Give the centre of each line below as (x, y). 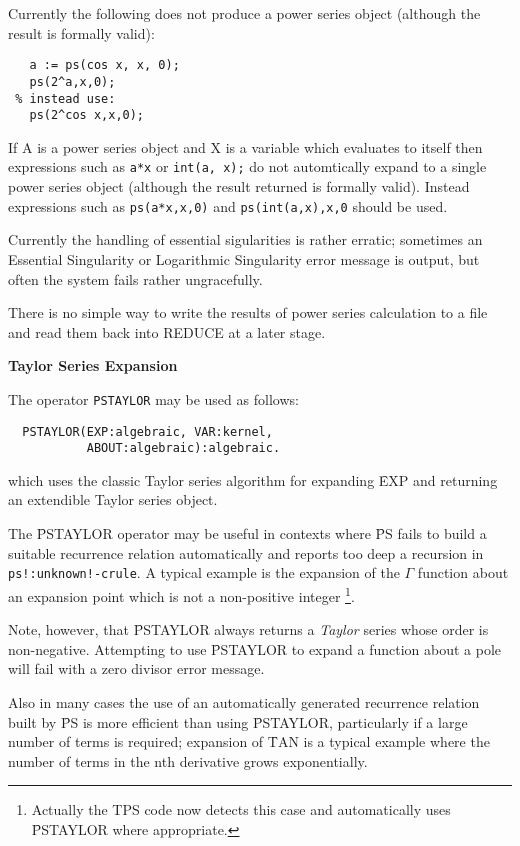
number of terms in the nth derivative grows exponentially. (188, 760)
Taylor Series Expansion (93, 365)
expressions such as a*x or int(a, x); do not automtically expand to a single (247, 166)
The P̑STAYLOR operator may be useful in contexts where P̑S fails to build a (247, 533)
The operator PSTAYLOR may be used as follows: (153, 398)
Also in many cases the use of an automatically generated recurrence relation (244, 701)
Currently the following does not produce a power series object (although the (244, 13)
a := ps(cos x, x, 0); (104, 65)
